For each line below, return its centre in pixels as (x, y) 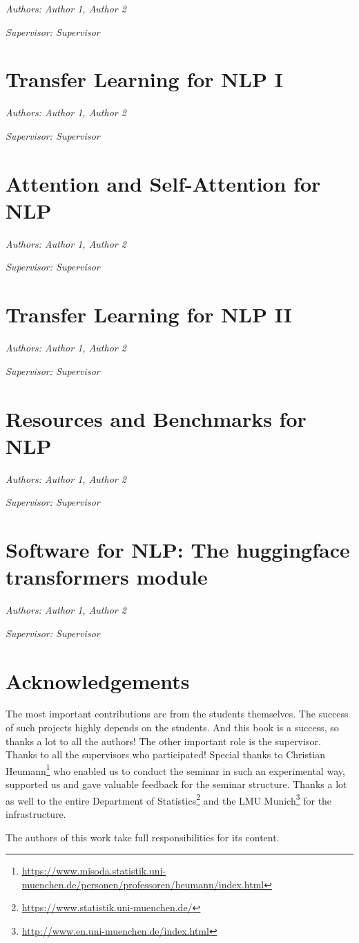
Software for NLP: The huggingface (178, 549)
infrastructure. (36, 813)
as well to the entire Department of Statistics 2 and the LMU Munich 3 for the (169, 799)
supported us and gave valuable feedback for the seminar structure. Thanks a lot (176, 784)
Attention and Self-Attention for (163, 183)
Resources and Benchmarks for (156, 418)
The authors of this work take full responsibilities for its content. (143, 837)
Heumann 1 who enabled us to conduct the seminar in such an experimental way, (175, 769)
